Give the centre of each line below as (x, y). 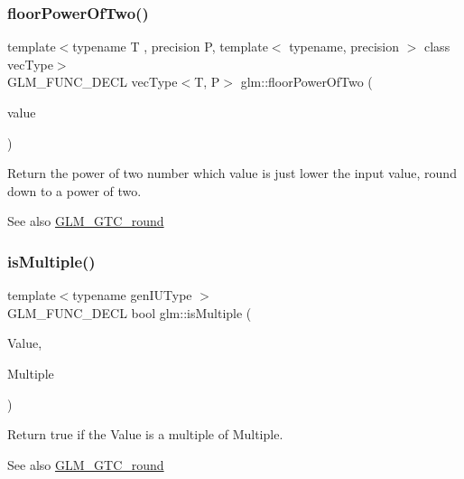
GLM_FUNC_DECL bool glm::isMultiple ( (130, 312)
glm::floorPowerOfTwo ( (306, 82)
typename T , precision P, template (170, 47)
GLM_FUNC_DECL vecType (93, 82)
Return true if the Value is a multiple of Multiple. (145, 434)
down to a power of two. (74, 190)
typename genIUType (132, 295)
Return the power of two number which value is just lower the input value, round (232, 173)
